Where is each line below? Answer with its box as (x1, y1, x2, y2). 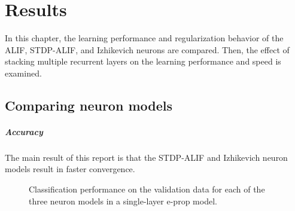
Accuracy (5, 125, 43, 137)
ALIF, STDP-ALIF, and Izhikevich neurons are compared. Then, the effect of (5, 43, 290, 56)
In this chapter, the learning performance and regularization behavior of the (5, 32, 284, 44)
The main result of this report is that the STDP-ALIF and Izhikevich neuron (5, 151, 288, 163)
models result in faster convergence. (5, 163, 135, 175)
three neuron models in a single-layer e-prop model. (29, 194, 217, 207)
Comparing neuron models (5, 96, 172, 114)
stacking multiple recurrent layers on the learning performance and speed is (5, 55, 281, 68)
